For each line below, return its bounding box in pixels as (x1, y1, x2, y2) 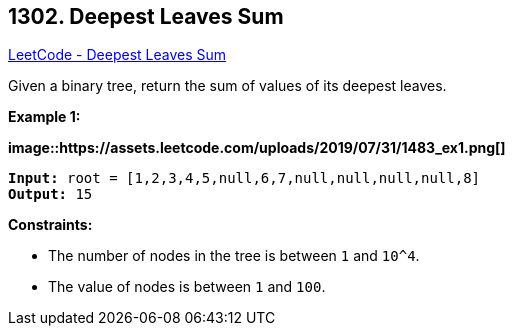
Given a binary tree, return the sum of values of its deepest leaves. (8, 77, 447, 95)
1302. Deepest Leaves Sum (8, 4, 284, 29)
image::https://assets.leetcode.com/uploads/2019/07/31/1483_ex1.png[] (8, 139, 506, 157)
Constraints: (8, 216, 93, 234)
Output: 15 (8, 186, 93, 203)
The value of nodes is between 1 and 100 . (48, 278, 326, 296)
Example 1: (8, 108, 81, 126)
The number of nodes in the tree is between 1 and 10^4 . (48, 247, 420, 265)
